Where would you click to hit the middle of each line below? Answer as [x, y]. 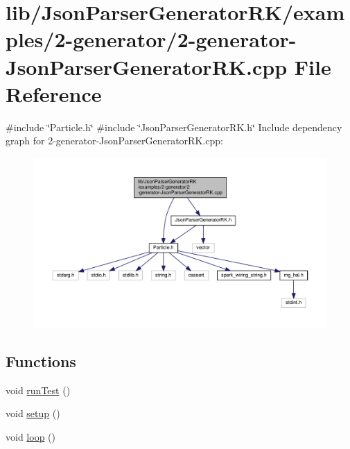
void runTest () [38, 390]
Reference [54, 93]
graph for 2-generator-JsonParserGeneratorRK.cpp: [114, 141]
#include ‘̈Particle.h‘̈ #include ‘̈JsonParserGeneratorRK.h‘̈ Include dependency [174, 127]
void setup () [33, 413]
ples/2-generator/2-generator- [151, 39]
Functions [41, 361]
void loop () [30, 436]
